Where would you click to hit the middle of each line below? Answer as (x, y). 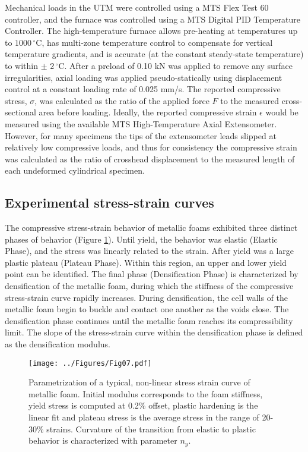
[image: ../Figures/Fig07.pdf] (90, 363)
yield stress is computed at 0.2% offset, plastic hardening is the (143, 405)
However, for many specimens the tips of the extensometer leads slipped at (141, 135)
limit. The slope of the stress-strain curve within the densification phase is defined (154, 332)
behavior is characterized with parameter (103, 440)
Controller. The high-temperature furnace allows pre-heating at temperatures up (151, 31)
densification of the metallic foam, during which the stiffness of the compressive (149, 286)
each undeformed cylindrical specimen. (75, 170)
